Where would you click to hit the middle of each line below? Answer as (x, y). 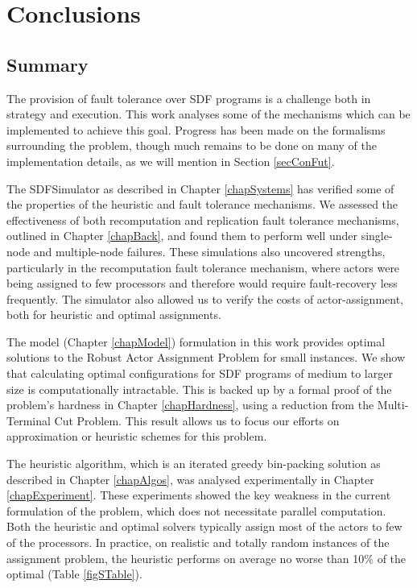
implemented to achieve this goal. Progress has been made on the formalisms (196, 129)
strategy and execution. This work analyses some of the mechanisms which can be (208, 114)
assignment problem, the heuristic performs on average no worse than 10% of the (206, 558)
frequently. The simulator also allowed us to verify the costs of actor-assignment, (205, 298)
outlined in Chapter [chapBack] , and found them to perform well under (182, 236)
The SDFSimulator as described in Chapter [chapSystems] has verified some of (200, 188)
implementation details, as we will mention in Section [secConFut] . (171, 161)
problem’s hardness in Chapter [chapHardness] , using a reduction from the (190, 405)
